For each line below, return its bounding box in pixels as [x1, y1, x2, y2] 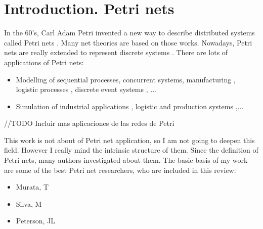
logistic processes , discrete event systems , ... [16, 84, 156, 95]
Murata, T [16, 181, 49, 192]
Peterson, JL [16, 215, 56, 226]
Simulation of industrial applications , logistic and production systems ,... [16, 101, 244, 111]
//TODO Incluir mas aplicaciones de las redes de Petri [4, 118, 174, 128]
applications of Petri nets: [4, 57, 84, 67]
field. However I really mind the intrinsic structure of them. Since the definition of [4, 145, 258, 155]
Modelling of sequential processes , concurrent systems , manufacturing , [16, 74, 236, 84]
